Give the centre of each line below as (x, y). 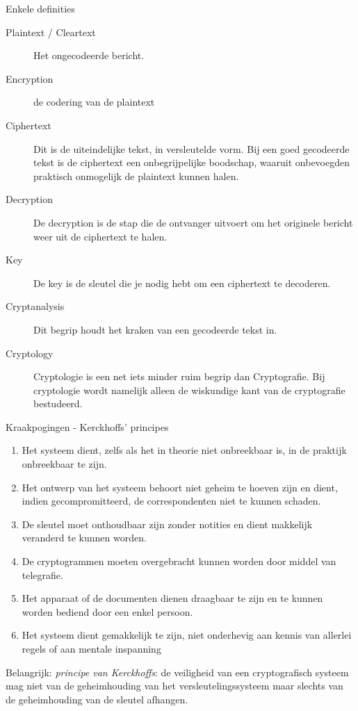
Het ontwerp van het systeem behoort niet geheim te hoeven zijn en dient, (180, 487)
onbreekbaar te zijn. (64, 464)
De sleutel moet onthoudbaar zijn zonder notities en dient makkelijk (167, 524)
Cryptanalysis (35, 306)
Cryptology (30, 353)
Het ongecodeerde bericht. (89, 55)
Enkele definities (40, 8)
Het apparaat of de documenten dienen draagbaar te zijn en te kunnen (172, 598)
